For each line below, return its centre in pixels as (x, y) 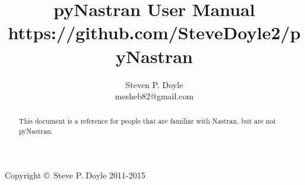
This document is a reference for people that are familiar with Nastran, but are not (147, 121)
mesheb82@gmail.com (154, 96)
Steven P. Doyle (154, 84)
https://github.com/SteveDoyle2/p (154, 32)
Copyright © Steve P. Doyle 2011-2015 (75, 175)
